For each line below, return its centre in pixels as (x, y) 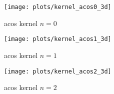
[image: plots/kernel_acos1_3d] (58, 39)
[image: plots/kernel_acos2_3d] (58, 71)
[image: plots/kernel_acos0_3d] (58, 7)
